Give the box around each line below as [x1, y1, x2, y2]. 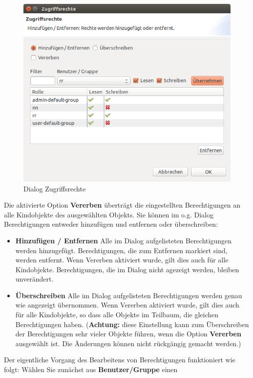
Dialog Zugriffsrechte [23, 183, 86, 193]
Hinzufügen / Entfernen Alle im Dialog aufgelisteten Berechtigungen [15, 235, 232, 245]
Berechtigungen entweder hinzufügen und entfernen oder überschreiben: [4, 219, 218, 229]
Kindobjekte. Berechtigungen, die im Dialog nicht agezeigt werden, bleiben [15, 264, 239, 274]
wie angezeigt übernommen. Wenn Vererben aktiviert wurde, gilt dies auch [15, 300, 239, 310]
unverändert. [15, 274, 54, 284]
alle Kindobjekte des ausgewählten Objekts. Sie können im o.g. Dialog [4, 209, 214, 219]
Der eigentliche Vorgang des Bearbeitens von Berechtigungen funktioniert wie [4, 354, 235, 365]
